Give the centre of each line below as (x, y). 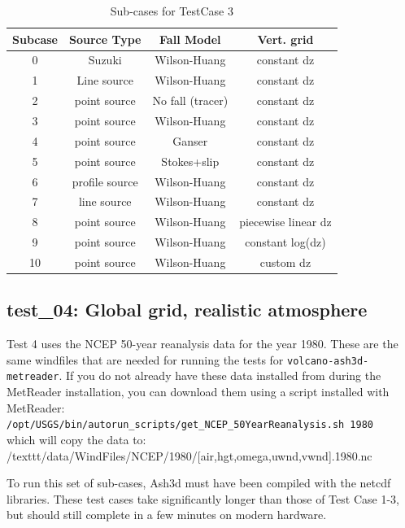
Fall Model (190, 39)
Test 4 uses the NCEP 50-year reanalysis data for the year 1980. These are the (202, 344)
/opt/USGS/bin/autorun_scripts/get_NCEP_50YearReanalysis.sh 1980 (190, 425)
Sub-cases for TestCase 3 (172, 11)
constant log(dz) (285, 242)
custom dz (285, 262)
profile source (105, 181)
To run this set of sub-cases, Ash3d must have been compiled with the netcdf (199, 483)
